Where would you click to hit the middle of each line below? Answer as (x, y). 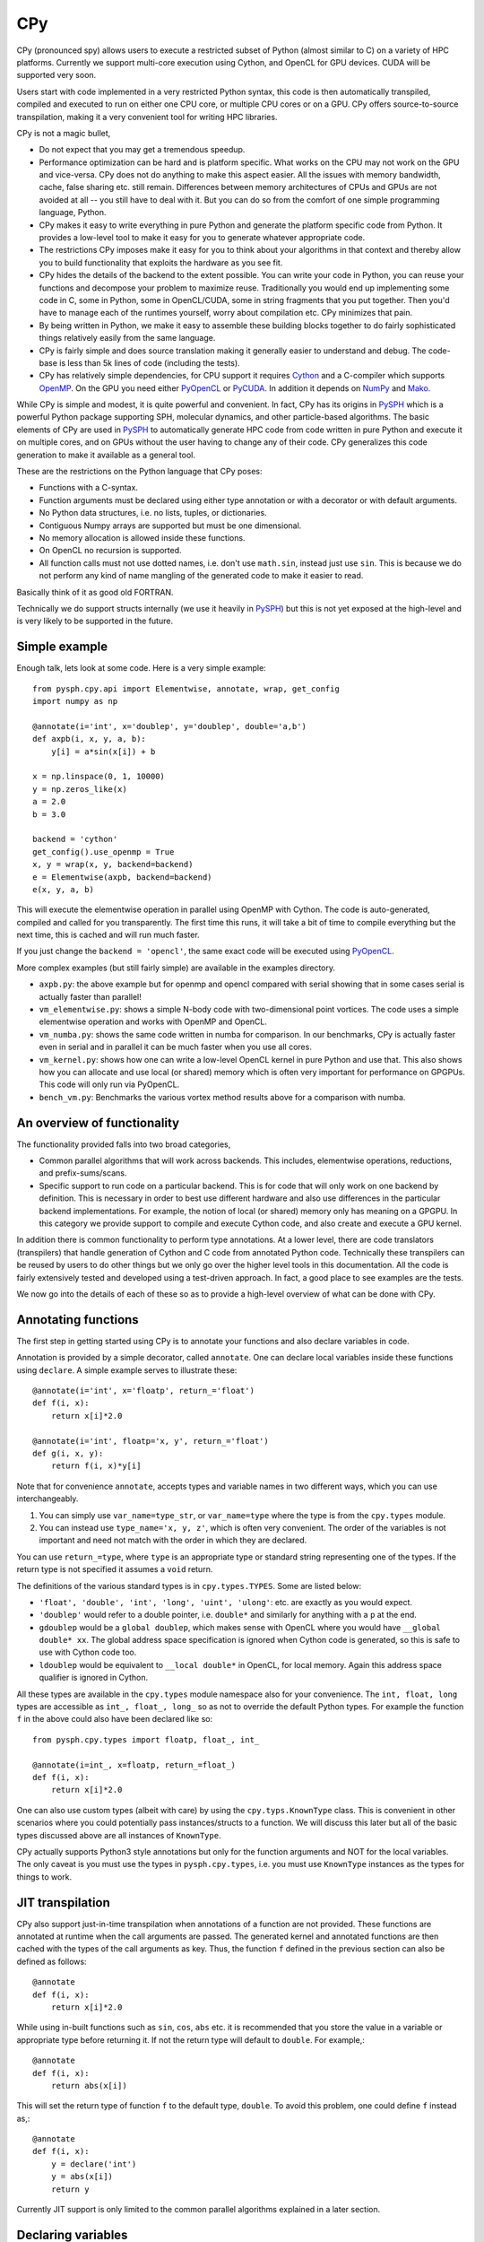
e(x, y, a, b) (63, 889)
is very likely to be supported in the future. (95, 621)
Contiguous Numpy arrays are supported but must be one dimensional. (170, 526)
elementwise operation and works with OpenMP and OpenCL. (153, 1021)
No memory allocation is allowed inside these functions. (142, 538)
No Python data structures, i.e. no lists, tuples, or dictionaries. (153, 513)
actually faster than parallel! (91, 996)
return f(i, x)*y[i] (96, 1466)
